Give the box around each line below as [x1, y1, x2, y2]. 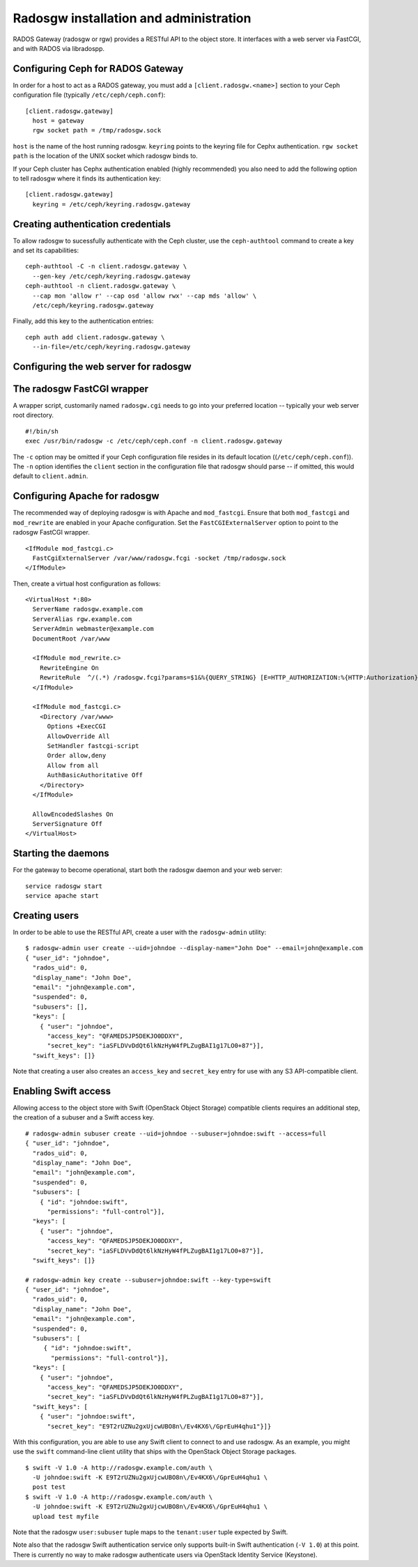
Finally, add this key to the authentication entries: [13, 317, 154, 326]
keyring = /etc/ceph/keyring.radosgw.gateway [32, 200, 191, 208]
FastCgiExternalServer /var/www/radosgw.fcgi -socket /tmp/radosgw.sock [32, 554, 286, 562]
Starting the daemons [13, 848, 109, 859]
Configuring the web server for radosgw [13, 360, 192, 372]
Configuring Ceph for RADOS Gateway [13, 63, 184, 75]
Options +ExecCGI [47, 722, 107, 731]
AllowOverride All [47, 732, 110, 740]
